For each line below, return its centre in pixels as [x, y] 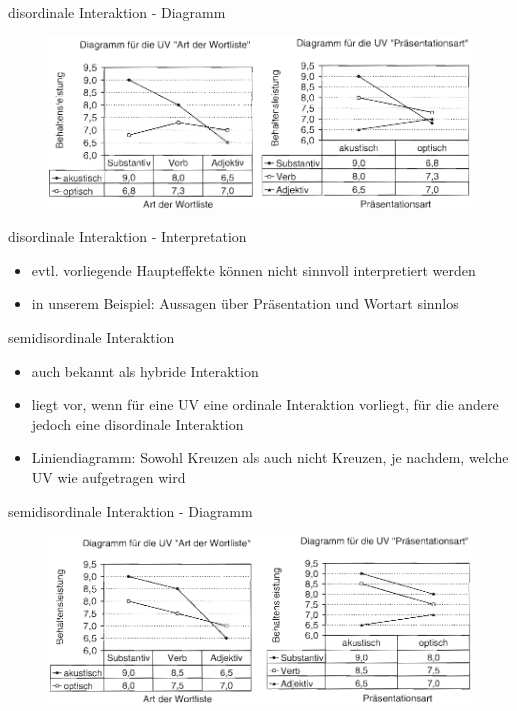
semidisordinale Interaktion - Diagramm [130, 510]
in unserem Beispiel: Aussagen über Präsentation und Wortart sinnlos [245, 303]
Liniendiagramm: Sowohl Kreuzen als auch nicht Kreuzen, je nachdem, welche [270, 457]
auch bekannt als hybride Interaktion [145, 370]
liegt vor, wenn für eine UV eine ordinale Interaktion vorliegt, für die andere [265, 404]
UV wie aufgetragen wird [108, 476]
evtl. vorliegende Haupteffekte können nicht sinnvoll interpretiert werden [253, 269]
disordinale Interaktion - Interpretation [127, 236]
